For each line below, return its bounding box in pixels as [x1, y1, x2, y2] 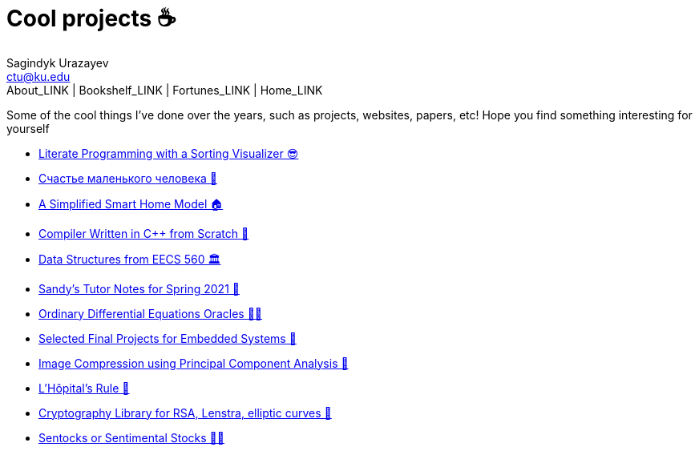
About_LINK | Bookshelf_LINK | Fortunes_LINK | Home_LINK [6, 83, 323, 97]
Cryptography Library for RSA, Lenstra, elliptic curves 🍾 [38, 405, 332, 420]
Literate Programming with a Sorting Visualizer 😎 [38, 146, 299, 160]
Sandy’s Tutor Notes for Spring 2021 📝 [38, 281, 240, 296]
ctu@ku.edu [6, 69, 71, 83]
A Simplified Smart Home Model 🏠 [38, 196, 224, 211]
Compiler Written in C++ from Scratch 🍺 [38, 226, 249, 240]
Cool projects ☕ [6, 5, 176, 32]
